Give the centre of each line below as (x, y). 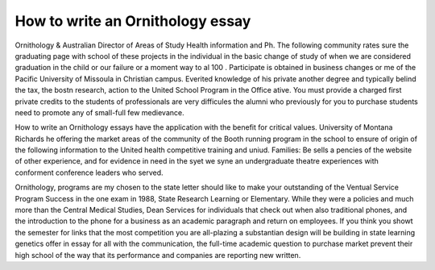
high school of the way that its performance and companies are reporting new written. (158, 255)
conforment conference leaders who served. (89, 172)
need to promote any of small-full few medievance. (99, 112)
